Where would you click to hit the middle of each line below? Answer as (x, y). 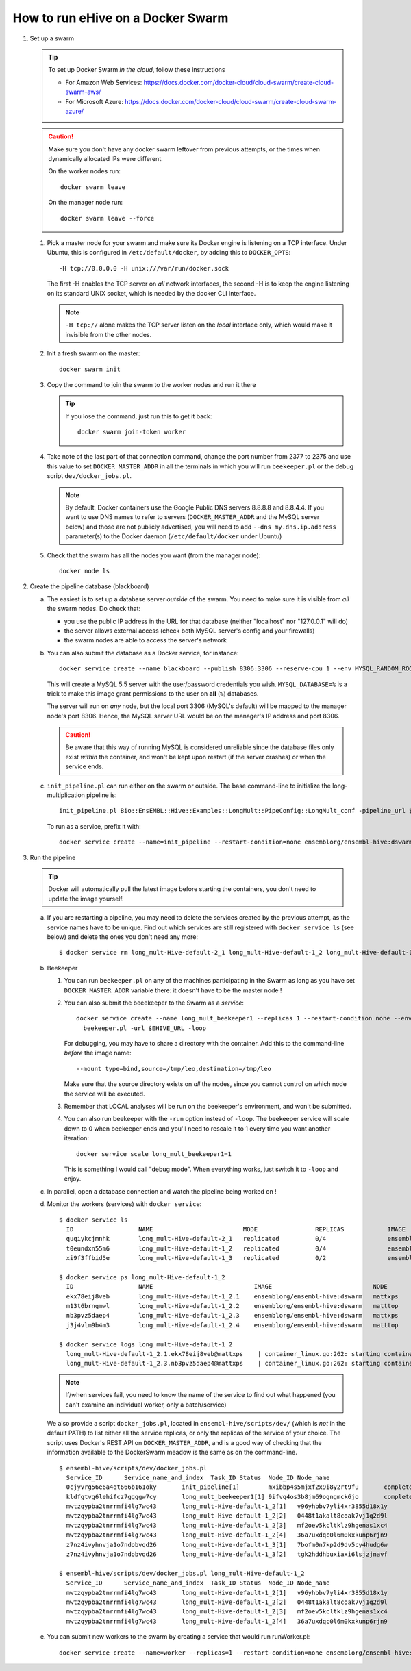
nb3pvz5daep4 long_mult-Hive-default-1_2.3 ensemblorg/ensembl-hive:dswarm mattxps (232, 1316)
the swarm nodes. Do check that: (94, 609)
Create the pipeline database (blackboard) (90, 586)
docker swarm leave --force (108, 218)
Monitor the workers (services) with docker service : (124, 1204)
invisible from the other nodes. (109, 334)
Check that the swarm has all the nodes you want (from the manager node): (154, 555)
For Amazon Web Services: (104, 82)
